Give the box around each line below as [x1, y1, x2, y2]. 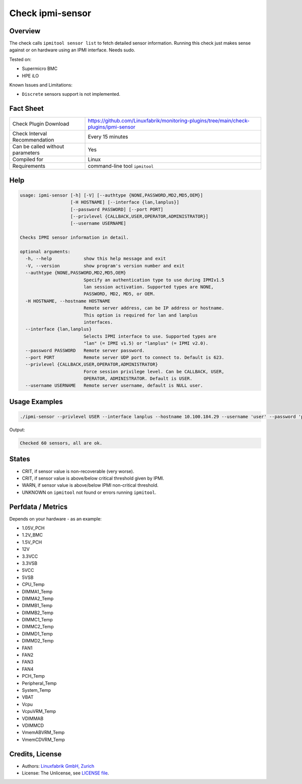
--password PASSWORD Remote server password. [25, 348, 145, 353]
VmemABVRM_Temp [22, 730, 65, 736]
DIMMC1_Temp [22, 617, 53, 623]
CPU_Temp [22, 581, 45, 587]
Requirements [12, 163, 45, 170]
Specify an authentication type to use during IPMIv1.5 [83, 277, 224, 283]
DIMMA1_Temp [22, 589, 53, 595]
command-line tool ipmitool [88, 163, 154, 170]
